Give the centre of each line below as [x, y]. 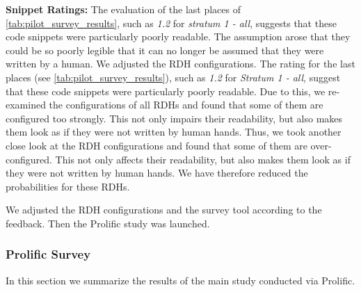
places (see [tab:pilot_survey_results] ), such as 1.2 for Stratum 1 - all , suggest [173, 77]
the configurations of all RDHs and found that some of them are [186, 105]
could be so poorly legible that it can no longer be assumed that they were [165, 50]
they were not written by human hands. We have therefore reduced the [157, 173]
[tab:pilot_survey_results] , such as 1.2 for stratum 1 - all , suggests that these [171, 23]
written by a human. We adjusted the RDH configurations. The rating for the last [180, 64]
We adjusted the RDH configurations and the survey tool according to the [164, 210]
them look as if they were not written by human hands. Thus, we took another [174, 132]
